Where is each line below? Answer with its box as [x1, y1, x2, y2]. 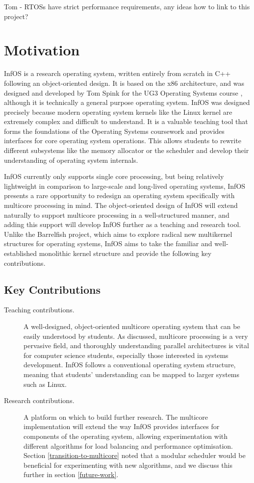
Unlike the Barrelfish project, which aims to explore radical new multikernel [4, 229, 232, 239]
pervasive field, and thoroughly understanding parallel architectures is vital [24, 340, 249, 351]
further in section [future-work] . [24, 469, 119, 480]
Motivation [4, 40, 80, 60]
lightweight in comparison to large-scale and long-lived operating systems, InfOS [4, 180, 246, 191]
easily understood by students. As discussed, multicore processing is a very [24, 330, 248, 341]
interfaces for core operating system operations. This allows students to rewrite [4, 135, 241, 146]
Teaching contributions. [4, 305, 75, 315]
